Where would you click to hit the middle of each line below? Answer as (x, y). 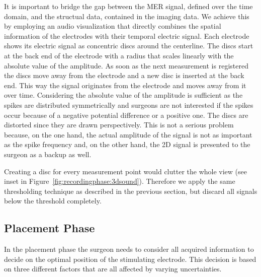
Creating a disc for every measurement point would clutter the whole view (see (125, 171)
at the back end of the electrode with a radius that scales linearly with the (119, 55)
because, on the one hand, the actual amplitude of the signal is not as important (128, 134)
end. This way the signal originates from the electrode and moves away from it (125, 85)
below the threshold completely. (53, 201)
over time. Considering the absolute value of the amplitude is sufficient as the (123, 95)
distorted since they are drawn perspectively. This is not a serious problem (119, 125)
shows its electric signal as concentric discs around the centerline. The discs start (129, 46)
